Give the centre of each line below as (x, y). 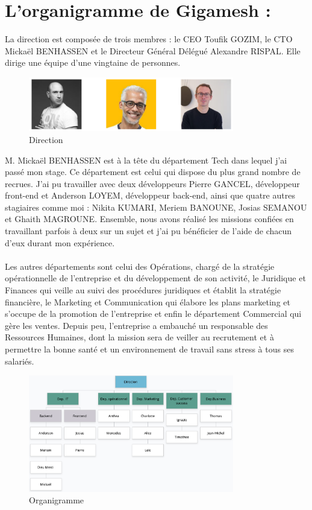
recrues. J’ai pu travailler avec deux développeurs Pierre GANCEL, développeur (152, 183)
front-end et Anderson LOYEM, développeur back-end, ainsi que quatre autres (150, 195)
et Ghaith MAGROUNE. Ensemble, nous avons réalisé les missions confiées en (149, 219)
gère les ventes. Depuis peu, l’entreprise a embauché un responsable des (136, 325)
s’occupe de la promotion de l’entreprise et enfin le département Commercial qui (153, 314)
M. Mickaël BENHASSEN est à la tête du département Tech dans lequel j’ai (146, 160)
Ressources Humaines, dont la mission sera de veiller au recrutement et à (139, 337)
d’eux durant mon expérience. (60, 242)
